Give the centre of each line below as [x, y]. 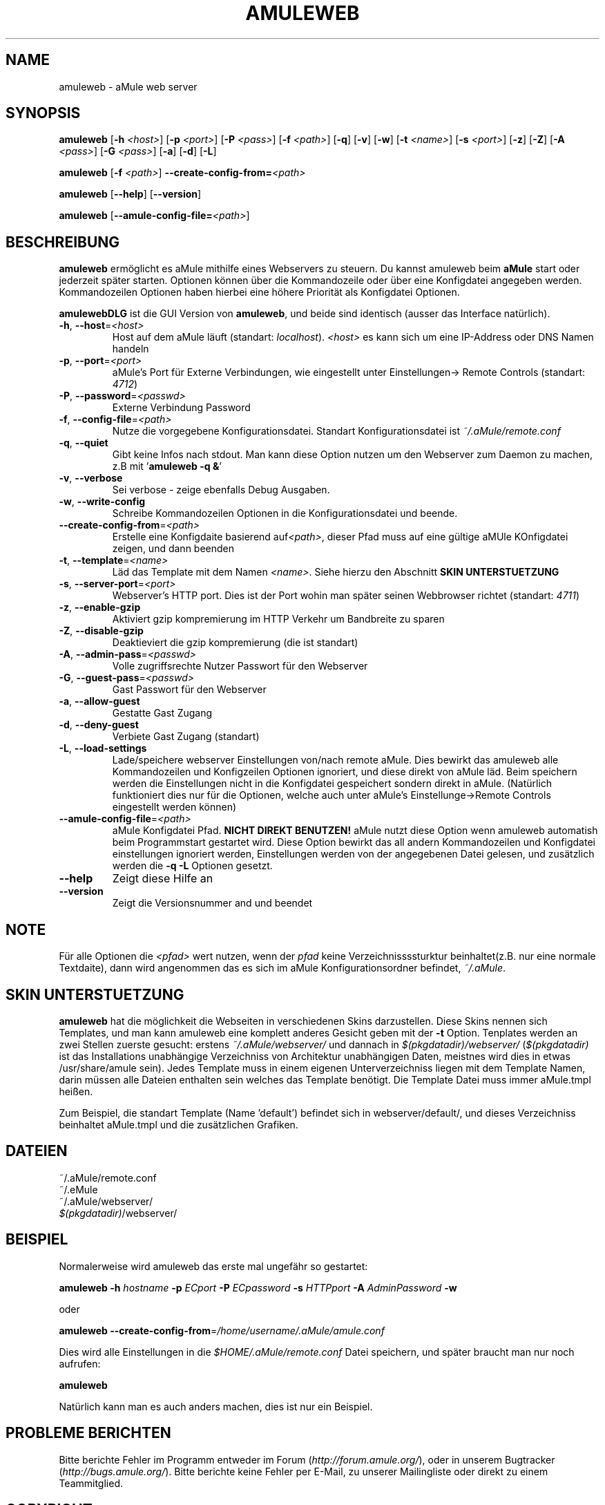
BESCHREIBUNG [63, 242]
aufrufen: [80, 1363]
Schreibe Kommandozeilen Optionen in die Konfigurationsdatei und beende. [285, 513]
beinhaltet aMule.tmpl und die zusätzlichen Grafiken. [179, 1124]
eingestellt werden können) [174, 807]
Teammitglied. [91, 1483]
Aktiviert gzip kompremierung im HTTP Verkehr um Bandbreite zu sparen [278, 619]
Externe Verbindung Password [181, 408]
